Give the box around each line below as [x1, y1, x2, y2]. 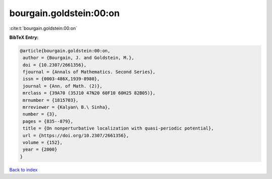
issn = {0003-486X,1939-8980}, [23, 76, 100, 82]
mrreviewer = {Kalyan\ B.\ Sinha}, [23, 104, 111, 110]
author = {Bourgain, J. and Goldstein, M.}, [23, 55, 134, 61]
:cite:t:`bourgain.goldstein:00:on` [9, 25, 78, 31]
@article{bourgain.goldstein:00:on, [20, 48, 111, 53]
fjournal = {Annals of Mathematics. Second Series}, [23, 69, 156, 75]
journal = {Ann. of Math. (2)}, [23, 83, 103, 89]
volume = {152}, [23, 140, 63, 145]
